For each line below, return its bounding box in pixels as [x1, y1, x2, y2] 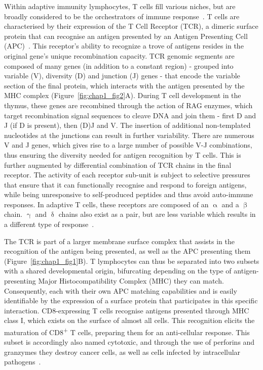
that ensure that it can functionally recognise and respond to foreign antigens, [4, 179, 247, 190]
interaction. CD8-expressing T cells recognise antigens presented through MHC [4, 305, 249, 315]
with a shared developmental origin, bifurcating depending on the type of [4, 265, 232, 276]
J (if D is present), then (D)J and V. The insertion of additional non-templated [4, 120, 251, 130]
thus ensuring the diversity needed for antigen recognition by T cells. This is [4, 149, 241, 160]
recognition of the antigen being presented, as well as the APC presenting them [4, 246, 251, 256]
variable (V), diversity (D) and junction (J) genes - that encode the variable [4, 70, 240, 81]
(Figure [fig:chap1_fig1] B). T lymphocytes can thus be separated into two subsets [4, 255, 259, 266]
